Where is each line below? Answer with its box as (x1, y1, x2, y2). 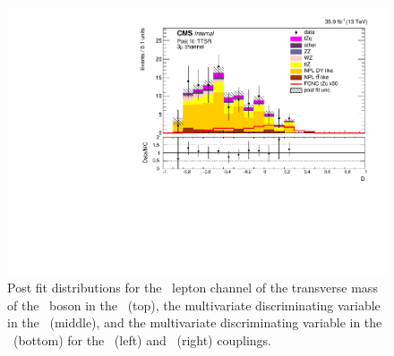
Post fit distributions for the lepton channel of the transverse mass (7, 278, 378, 297)
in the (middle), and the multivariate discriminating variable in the (7, 313, 382, 332)
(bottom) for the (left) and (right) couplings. (13, 331, 271, 350)
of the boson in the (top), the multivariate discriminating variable (7, 295, 381, 314)
